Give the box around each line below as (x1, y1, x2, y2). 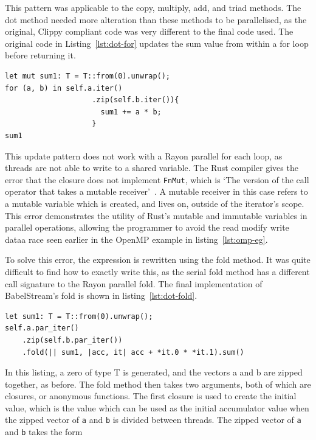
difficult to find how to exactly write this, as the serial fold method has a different (5, 265, 310, 278)
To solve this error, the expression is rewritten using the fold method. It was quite (5, 253, 311, 266)
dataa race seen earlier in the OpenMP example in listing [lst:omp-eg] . (5, 232, 268, 245)
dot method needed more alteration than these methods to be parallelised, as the (5, 13, 307, 26)
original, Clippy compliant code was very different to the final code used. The (5, 25, 294, 38)
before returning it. (5, 49, 76, 61)
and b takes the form (5, 425, 83, 438)
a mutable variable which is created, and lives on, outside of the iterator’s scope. (5, 197, 304, 209)
